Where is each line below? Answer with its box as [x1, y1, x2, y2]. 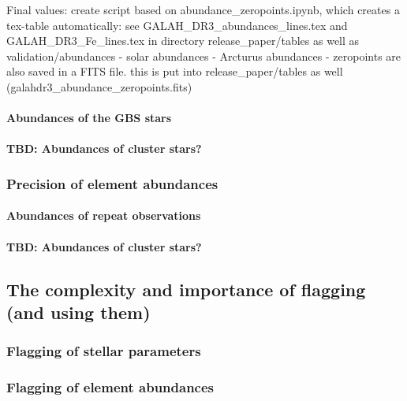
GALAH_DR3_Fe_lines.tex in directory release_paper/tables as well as [6, 32, 360, 49]
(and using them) [6, 299, 151, 324]
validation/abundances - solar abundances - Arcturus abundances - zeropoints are [6, 47, 401, 64]
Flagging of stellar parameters [6, 341, 201, 361]
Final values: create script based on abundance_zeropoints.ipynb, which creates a [6, 2, 400, 17]
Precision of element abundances [6, 173, 218, 193]
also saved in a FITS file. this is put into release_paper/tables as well [6, 63, 343, 80]
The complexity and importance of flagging [6, 277, 366, 301]
